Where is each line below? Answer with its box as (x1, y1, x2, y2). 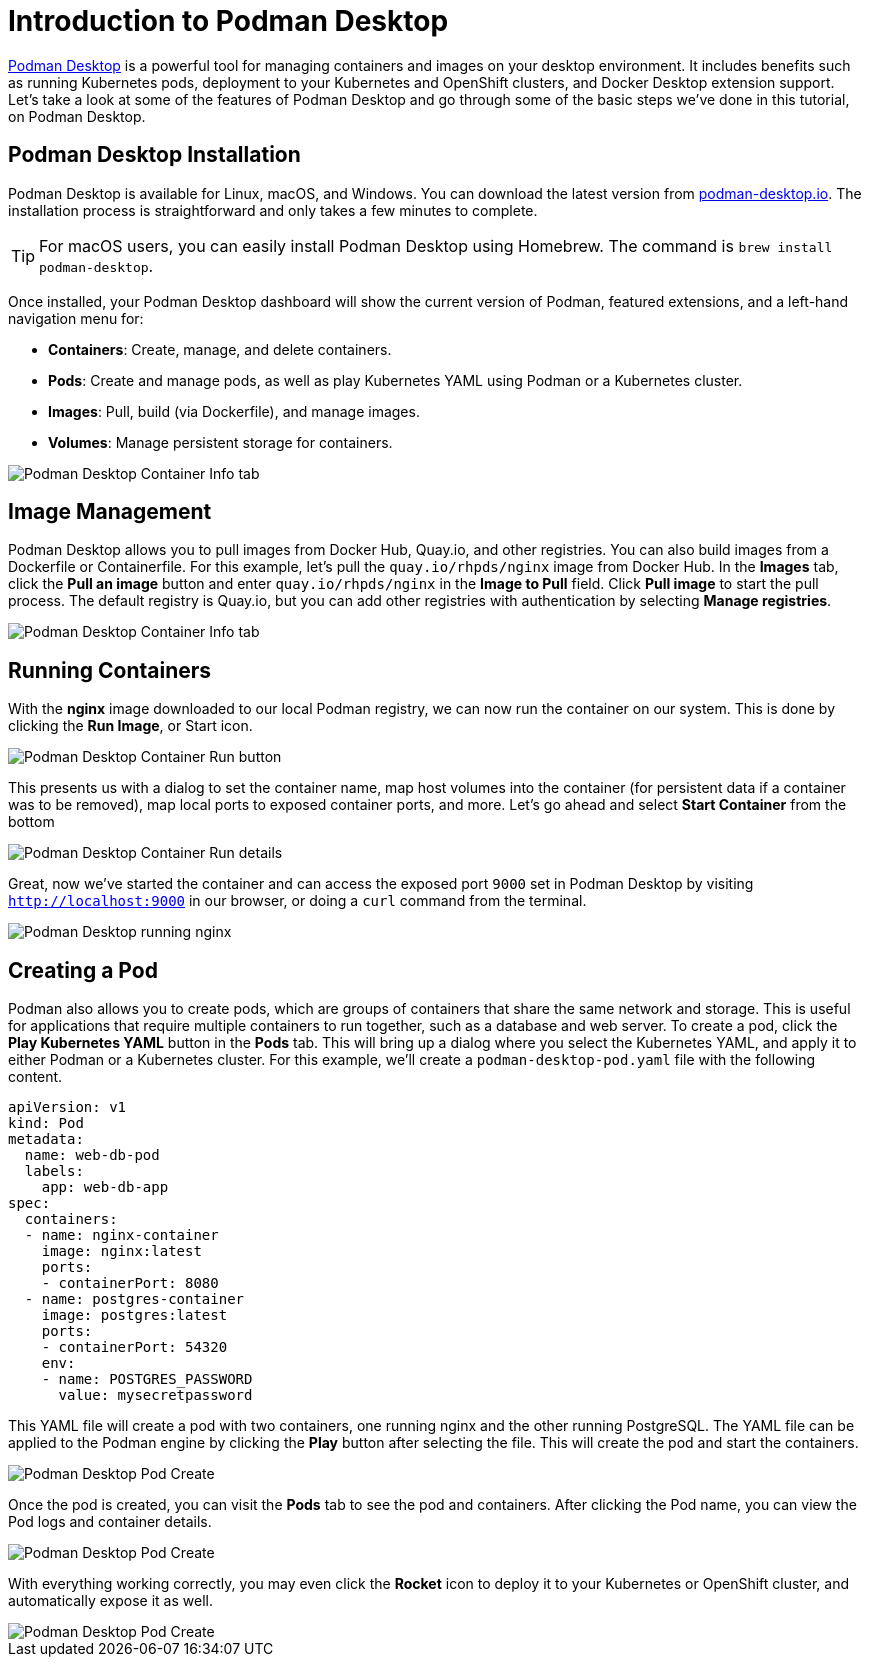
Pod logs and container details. (8, 1513, 212, 1531)
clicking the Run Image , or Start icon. (8, 717, 253, 735)
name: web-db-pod (24, 1147, 160, 1164)
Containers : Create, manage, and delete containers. (48, 340, 392, 358)
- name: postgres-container (24, 1291, 245, 1308)
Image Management (8, 499, 212, 525)
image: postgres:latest (41, 1307, 228, 1324)
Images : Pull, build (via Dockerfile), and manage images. (48, 402, 420, 420)
